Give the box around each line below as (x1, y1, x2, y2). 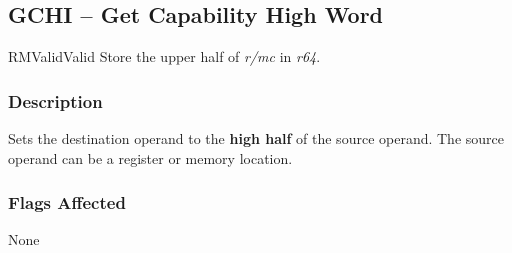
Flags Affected (8, 190, 126, 215)
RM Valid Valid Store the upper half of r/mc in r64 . (8, 46, 321, 67)
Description (8, 88, 103, 113)
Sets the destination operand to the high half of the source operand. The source (8, 128, 504, 149)
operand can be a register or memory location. (8, 147, 293, 168)
